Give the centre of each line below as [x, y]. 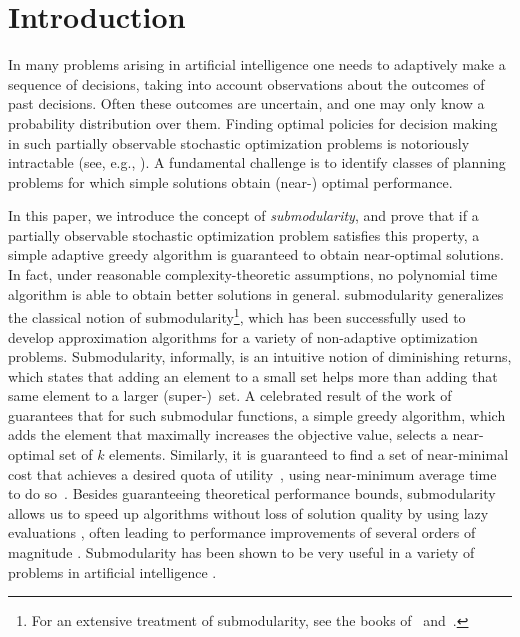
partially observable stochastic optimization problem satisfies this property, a [244, 234]
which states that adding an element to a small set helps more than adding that [253, 375]
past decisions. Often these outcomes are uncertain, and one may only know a [246, 103]
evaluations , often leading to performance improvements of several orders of [242, 532]
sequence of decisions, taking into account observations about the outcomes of [246, 83]
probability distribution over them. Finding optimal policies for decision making [253, 122]
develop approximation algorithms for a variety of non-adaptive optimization [243, 336]
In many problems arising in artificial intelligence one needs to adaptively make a [257, 64]
